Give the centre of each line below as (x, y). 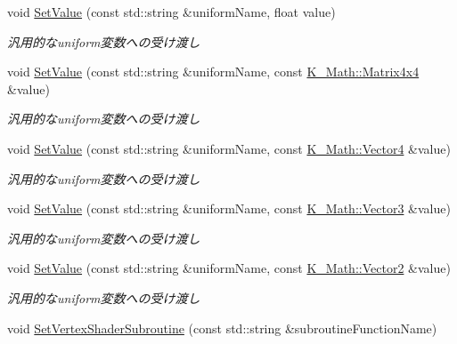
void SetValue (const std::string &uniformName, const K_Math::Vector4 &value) (229, 148)
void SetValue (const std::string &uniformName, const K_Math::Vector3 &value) (229, 208)
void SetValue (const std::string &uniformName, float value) (171, 12)
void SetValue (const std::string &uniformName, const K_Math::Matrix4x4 (213, 72)
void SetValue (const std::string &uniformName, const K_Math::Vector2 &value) (229, 268)
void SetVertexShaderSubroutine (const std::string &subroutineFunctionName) (222, 328)
